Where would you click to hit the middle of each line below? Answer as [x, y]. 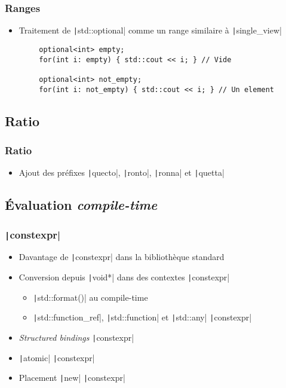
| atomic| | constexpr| [57, 357]
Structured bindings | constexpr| [76, 337]
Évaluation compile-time [81, 205]
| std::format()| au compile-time [90, 297]
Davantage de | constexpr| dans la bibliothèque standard [122, 257]
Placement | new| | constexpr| [72, 378]
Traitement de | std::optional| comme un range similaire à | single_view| [150, 30]
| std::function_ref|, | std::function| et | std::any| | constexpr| [142, 317]
